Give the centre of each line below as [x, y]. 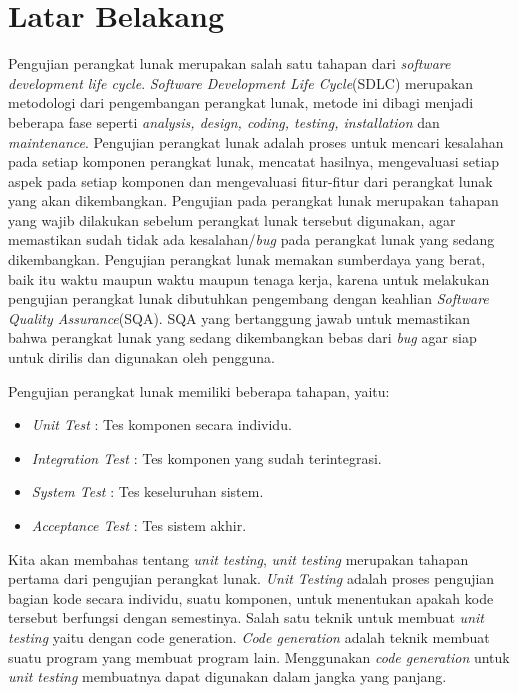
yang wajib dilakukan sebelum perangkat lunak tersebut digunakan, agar [232, 219]
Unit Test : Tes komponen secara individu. [161, 424]
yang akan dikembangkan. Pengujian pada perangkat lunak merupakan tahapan [253, 200]
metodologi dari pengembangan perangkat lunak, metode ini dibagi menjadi [241, 102]
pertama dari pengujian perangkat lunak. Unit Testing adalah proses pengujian [251, 578]
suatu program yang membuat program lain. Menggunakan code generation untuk [259, 656]
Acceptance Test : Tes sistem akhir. [139, 525]
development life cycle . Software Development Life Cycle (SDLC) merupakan [241, 82]
